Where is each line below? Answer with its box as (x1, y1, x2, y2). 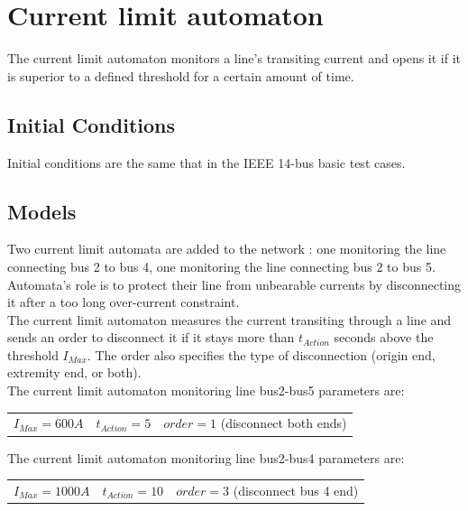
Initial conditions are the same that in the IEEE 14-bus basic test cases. (7, 153, 406, 172)
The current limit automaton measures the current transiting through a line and (7, 310, 452, 329)
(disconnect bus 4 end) (233, 480, 359, 499)
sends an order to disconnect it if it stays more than (7, 328, 295, 347)
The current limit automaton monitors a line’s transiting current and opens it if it (7, 49, 462, 68)
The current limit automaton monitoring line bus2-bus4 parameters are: (7, 448, 405, 467)
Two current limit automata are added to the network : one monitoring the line (7, 239, 446, 258)
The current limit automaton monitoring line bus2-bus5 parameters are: (7, 381, 405, 400)
